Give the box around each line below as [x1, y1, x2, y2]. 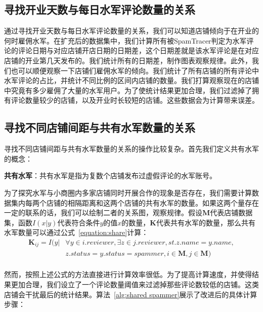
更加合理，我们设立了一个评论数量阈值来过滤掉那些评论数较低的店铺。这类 [11, 279, 259, 290]
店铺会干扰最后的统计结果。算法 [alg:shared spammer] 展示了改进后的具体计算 [4, 289, 257, 299]
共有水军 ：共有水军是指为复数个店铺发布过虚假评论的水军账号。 [4, 170, 216, 181]
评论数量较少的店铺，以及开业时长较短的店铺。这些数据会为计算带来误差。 [11, 95, 259, 105]
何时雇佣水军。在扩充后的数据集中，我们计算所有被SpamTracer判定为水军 [4, 35, 247, 46]
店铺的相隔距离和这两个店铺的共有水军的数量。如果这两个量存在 [46, 197, 259, 208]
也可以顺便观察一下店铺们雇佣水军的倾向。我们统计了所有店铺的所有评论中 [11, 65, 259, 75]
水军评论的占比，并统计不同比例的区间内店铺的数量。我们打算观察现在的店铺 [4, 75, 259, 86]
